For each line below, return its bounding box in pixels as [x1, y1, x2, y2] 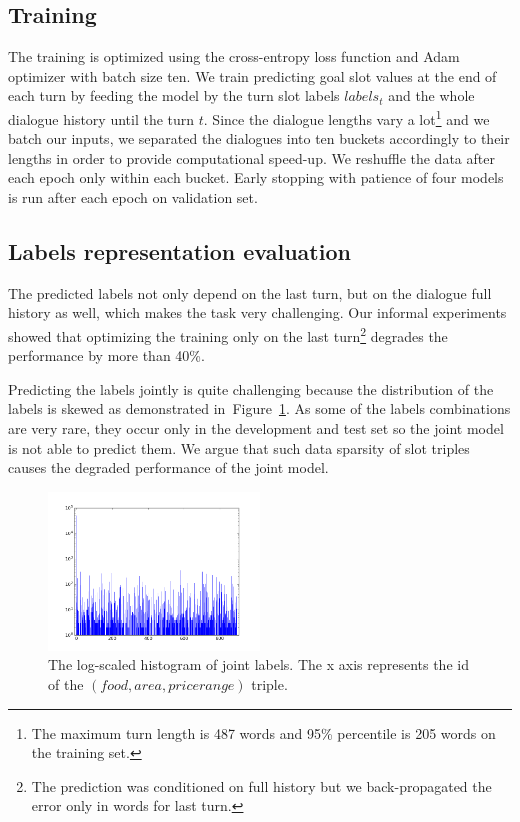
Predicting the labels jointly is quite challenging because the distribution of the [8, 378, 494, 399]
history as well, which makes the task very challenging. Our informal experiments [8, 302, 507, 323]
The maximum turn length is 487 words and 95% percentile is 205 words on [31, 722, 496, 743]
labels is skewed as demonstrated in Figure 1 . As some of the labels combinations [8, 398, 511, 419]
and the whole [388, 85, 475, 106]
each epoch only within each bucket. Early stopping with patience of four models [8, 167, 504, 188]
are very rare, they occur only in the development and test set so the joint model [8, 418, 504, 439]
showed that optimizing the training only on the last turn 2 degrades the [8, 323, 448, 346]
